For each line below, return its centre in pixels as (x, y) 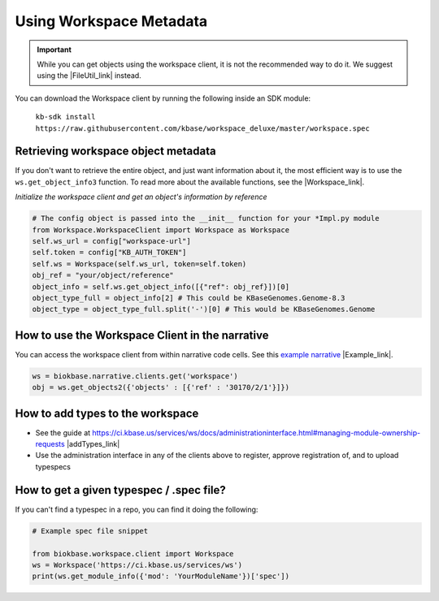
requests (50, 444)
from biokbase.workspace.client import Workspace (133, 553)
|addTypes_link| (93, 444)
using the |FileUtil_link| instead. (89, 76)
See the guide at (63, 432)
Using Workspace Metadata (111, 21)
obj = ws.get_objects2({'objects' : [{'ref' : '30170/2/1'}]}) (161, 387)
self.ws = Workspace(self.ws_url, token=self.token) (139, 264)
